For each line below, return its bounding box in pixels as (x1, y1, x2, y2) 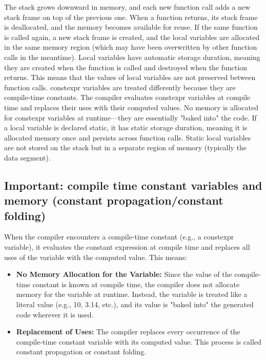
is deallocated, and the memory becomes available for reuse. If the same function (4, 22, 258, 32)
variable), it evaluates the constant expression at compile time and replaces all (4, 242, 250, 252)
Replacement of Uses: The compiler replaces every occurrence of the (16, 326, 240, 337)
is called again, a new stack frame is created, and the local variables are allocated (4, 31, 260, 42)
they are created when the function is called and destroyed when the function (4, 62, 247, 72)
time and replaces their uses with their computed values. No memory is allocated (4, 102, 258, 112)
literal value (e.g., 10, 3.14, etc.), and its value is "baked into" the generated (16, 299, 254, 310)
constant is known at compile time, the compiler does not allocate (32, 278, 240, 289)
